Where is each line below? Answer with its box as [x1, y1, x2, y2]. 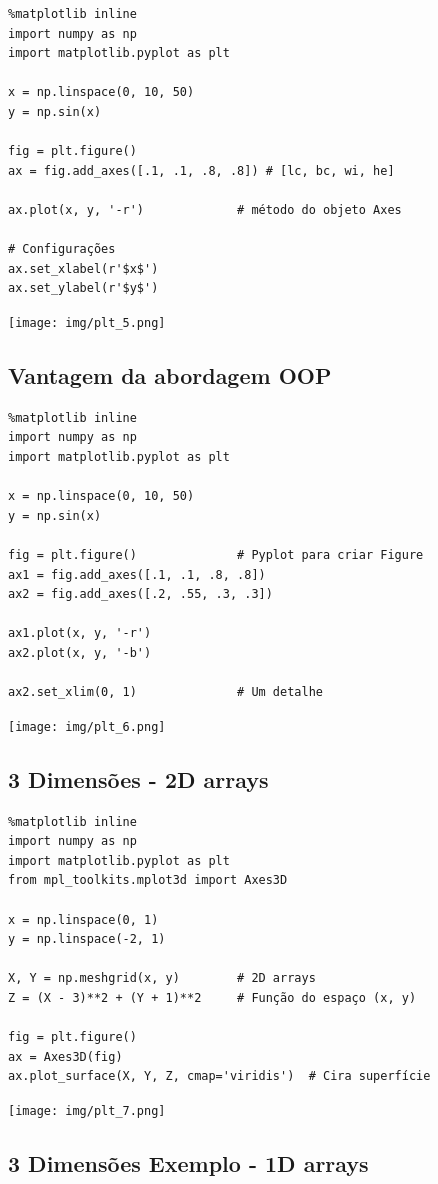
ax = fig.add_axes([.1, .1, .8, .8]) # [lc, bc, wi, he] [8, 163, 395, 178]
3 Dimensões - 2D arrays [8, 763, 269, 794]
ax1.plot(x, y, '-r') [8, 626, 152, 641]
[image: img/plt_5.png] [8, 315, 166, 330]
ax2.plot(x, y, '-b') [8, 645, 152, 660]
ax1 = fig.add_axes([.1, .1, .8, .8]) [8, 567, 266, 582]
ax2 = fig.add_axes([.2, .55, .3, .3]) [8, 587, 273, 602]
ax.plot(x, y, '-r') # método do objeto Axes [8, 202, 402, 217]
